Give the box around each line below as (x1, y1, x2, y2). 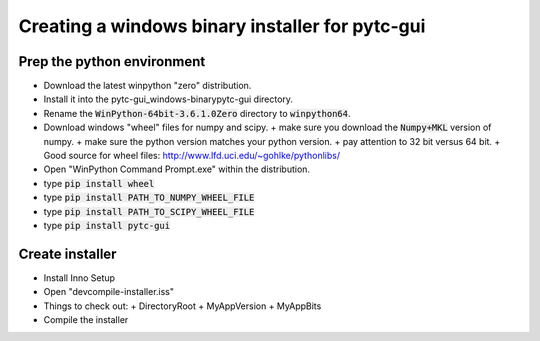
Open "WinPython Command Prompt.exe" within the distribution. (43, 163, 310, 175)
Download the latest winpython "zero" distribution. (43, 80, 252, 92)
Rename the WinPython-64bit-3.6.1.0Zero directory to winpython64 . (43, 107, 351, 119)
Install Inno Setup (43, 271, 115, 284)
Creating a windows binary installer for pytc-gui (18, 15, 426, 37)
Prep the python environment (18, 53, 206, 70)
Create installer (18, 245, 117, 262)
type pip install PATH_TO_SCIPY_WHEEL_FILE (43, 205, 255, 217)
